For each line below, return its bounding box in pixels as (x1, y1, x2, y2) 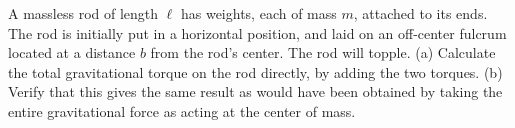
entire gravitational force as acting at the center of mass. (8, 100, 356, 121)
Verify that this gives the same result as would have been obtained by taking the (8, 81, 503, 102)
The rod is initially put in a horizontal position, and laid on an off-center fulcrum (8, 22, 507, 43)
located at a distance (8, 42, 136, 63)
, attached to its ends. (353, 3, 488, 23)
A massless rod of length (8, 3, 159, 23)
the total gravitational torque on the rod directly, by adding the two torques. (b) (8, 61, 503, 82)
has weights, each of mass (180, 3, 337, 23)
